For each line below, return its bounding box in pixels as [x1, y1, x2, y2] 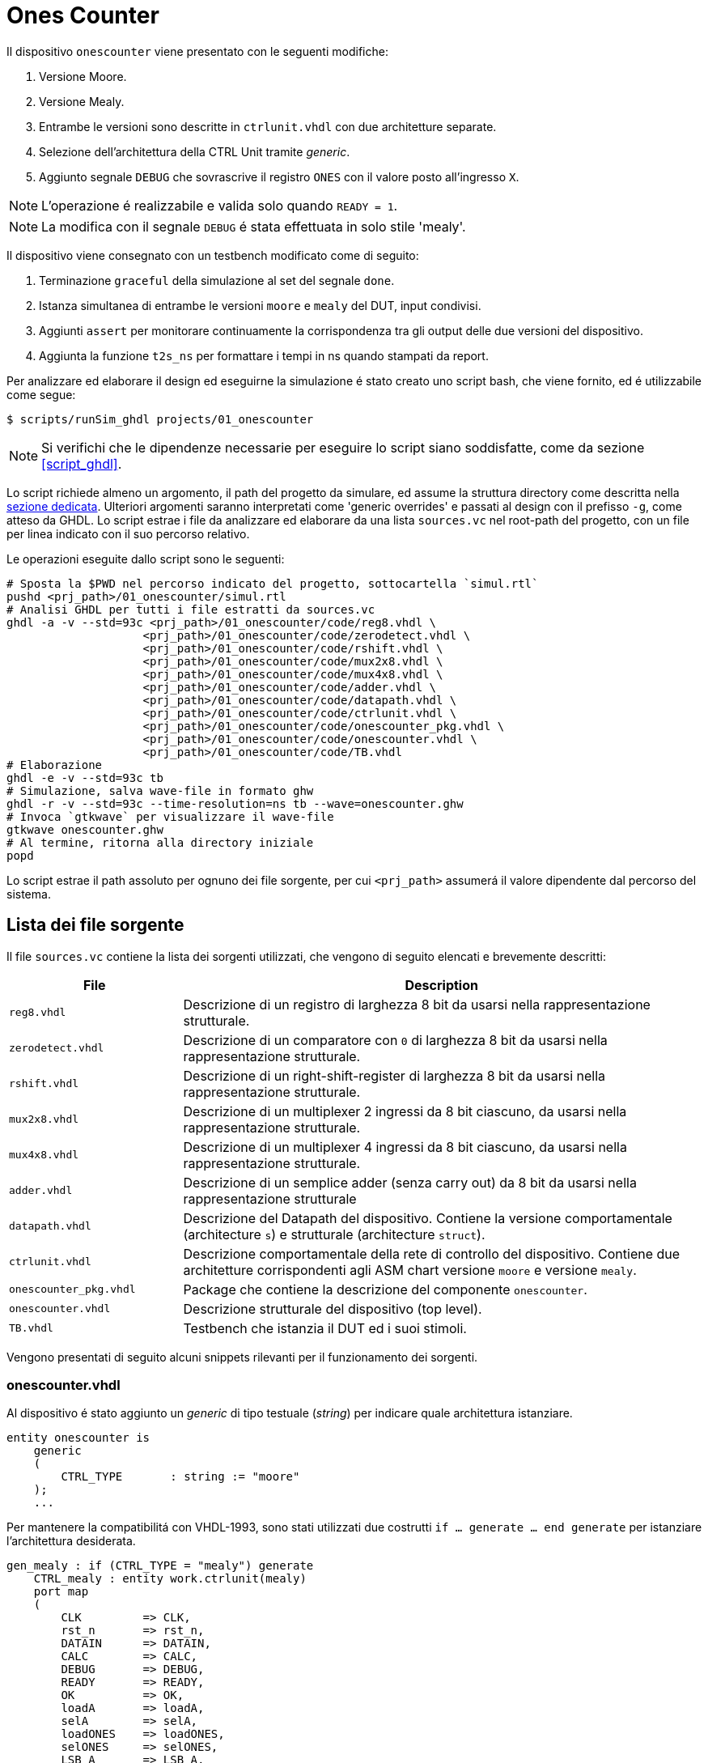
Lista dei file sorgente [6, 915, 184, 936]
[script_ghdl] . [41, 455, 122, 472]
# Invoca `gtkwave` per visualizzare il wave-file [6, 809, 334, 823]
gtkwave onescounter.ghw [6, 822, 163, 836]
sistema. [6, 886, 51, 901]
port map [33, 1585, 89, 1599]
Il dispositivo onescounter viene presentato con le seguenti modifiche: [6, 44, 388, 58]
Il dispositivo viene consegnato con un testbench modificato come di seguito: [6, 248, 419, 262]
